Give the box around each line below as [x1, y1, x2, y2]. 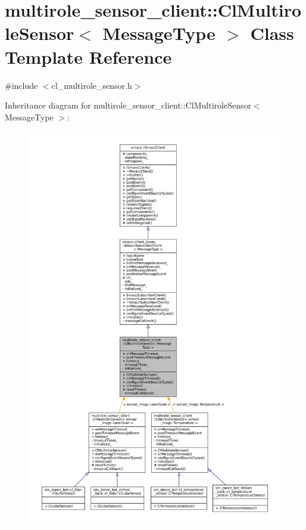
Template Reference [5, 44, 172, 69]
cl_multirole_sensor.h [51, 79, 132, 91]
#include [5, 79, 38, 91]
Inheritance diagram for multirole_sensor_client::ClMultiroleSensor [5, 99, 251, 111]
